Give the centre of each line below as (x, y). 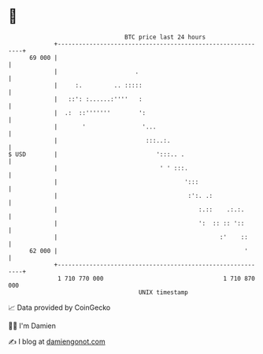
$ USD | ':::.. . (96, 154)
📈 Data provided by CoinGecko (59, 307)
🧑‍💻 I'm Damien (32, 326)
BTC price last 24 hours (165, 37)
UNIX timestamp (163, 292)
